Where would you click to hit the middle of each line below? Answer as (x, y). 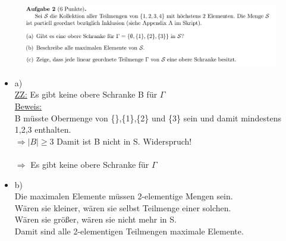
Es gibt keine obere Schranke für (90, 165)
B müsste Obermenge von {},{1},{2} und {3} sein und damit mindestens (148, 118)
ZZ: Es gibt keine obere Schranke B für (86, 94)
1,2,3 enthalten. (43, 129)
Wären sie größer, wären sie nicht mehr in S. (95, 219)
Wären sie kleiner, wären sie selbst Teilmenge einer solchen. (123, 207)
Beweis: (28, 106)
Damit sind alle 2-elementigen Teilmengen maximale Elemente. (129, 231)
